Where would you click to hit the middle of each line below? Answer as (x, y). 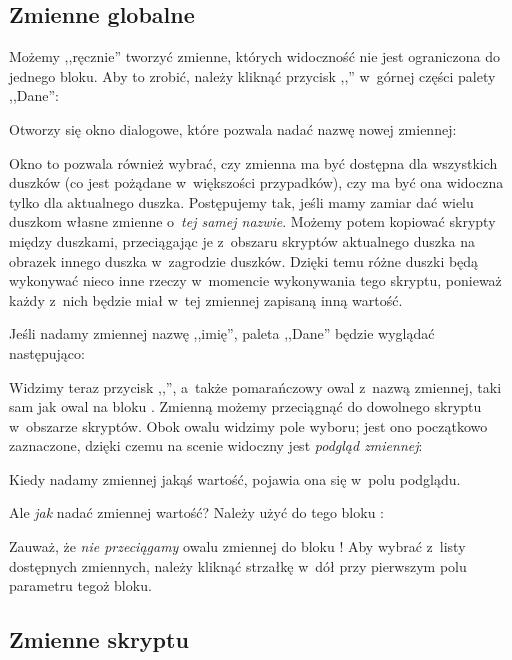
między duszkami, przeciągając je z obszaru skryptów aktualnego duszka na (242, 240)
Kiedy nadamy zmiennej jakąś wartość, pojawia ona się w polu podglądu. (235, 478)
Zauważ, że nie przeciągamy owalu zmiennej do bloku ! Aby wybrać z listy (237, 546)
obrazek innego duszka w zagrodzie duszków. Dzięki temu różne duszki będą (244, 260)
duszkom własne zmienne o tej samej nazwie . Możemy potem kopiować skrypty (252, 221)
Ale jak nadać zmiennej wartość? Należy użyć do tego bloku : (196, 512)
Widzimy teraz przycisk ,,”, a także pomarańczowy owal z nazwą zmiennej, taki (255, 386)
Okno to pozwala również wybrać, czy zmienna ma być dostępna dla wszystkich (253, 162)
